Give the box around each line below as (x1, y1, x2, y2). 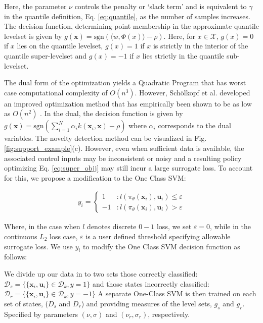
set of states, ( (4, 298, 48, 308)
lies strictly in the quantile (142, 50, 225, 61)
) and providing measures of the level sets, (81, 298, 212, 308)
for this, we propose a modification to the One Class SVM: (4, 172, 186, 183)
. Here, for (163, 30, 195, 41)
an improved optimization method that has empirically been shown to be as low (4, 98, 252, 109)
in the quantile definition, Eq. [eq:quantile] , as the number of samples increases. (4, 11, 250, 21)
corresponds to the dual (158, 120, 231, 131)
